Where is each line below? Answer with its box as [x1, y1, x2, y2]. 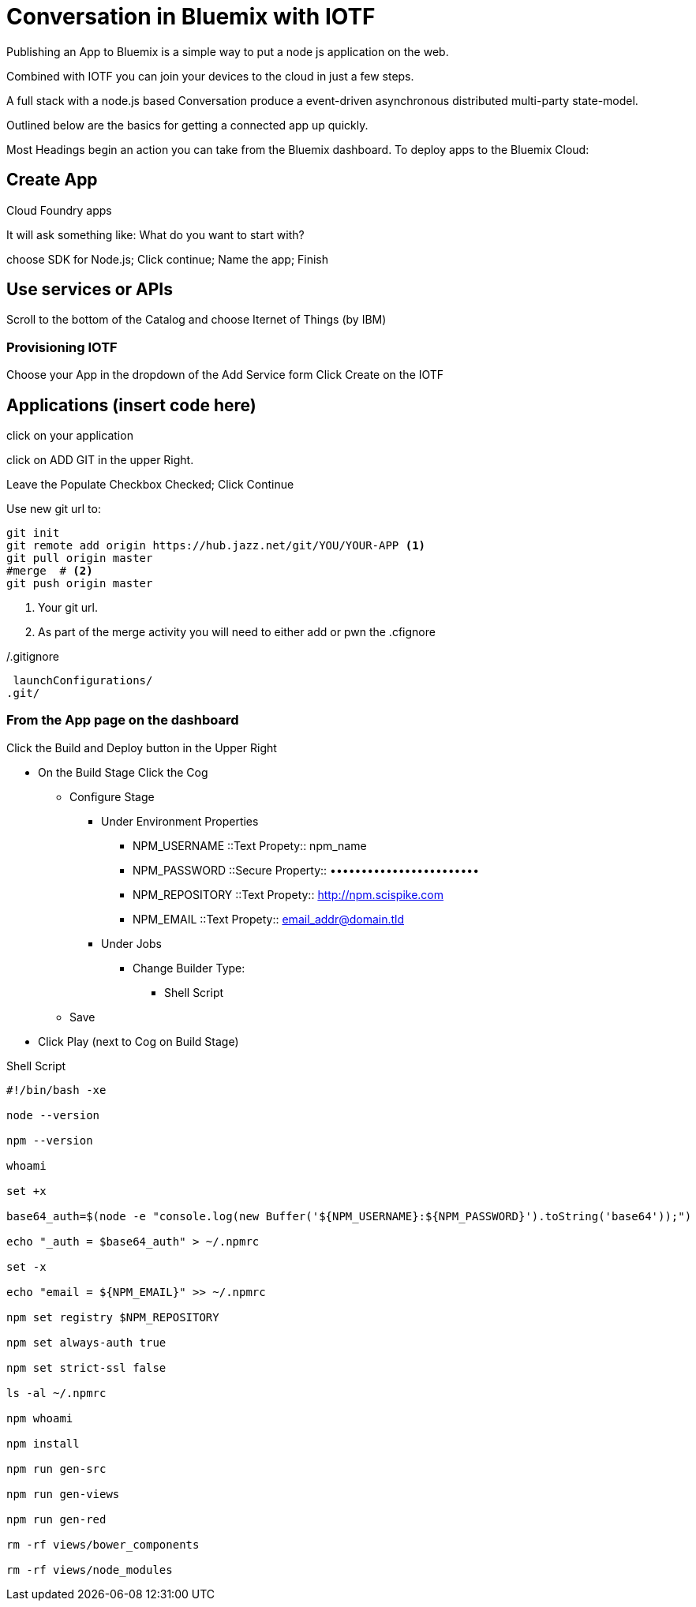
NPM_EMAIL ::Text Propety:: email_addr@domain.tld [133, 912, 405, 926]
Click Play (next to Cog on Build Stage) [38, 1034, 239, 1048]
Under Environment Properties [101, 814, 259, 828]
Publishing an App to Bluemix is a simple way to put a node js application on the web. [6, 44, 449, 58]
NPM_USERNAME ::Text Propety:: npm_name [133, 838, 367, 852]
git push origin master [6, 577, 153, 590]
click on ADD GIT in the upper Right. [6, 453, 194, 467]
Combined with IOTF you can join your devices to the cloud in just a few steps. [6, 69, 414, 83]
